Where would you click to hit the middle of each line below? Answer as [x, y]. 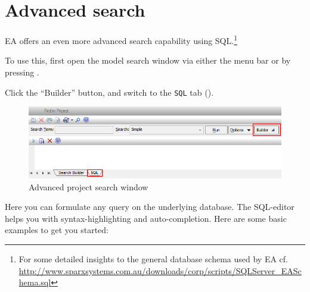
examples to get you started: [57, 230]
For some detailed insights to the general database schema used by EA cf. [154, 258]
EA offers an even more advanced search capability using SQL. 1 [121, 40]
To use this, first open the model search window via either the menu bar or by [148, 60]
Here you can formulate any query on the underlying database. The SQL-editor [150, 207]
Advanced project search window [89, 186]
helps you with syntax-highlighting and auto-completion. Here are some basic [146, 218]
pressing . [22, 72]
